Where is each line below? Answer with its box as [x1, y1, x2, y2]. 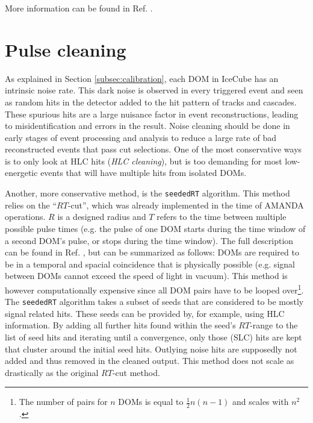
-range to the [250, 319, 298, 331]
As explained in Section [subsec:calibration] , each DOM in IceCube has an [5, 72, 279, 84]
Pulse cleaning [5, 37, 126, 61]
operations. [5, 210, 46, 223]
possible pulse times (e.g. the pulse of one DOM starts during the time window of [5, 222, 306, 234]
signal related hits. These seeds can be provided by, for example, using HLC [5, 307, 285, 319]
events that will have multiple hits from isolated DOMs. [40, 166, 247, 179]
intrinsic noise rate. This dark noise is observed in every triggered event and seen [5, 84, 303, 96]
